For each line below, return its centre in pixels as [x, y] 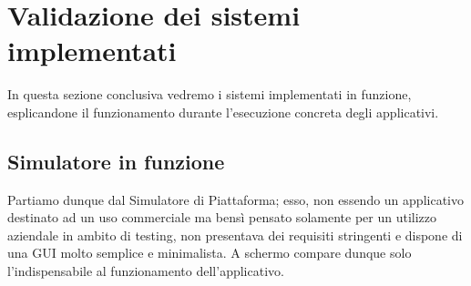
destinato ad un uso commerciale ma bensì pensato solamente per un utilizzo [222, 217]
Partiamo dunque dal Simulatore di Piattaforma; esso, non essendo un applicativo [235, 199]
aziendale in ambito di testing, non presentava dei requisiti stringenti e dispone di [235, 235]
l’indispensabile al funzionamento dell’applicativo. [146, 271]
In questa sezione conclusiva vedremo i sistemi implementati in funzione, [210, 94]
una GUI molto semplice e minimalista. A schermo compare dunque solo [210, 253]
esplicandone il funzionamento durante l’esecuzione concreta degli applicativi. [223, 112]
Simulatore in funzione [116, 161]
